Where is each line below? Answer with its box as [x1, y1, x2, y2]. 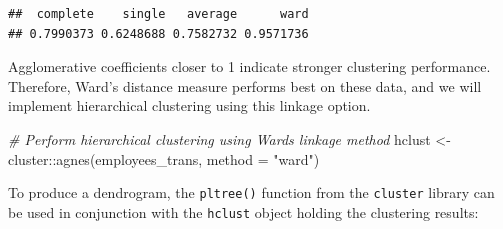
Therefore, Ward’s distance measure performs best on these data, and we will [8, 75, 482, 96]
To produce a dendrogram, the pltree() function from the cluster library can [8, 182, 495, 203]
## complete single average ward [8, 7, 309, 21]
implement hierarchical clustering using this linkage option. [8, 95, 371, 116]
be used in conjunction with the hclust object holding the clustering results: [8, 201, 479, 222]
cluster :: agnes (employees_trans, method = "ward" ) [8, 148, 320, 169]
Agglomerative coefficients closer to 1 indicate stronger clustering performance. [8, 56, 491, 77]
